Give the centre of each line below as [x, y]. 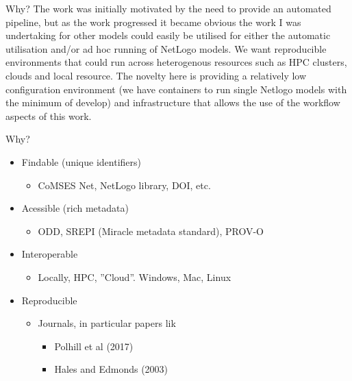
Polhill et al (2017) [94, 346]
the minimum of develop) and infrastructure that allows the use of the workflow [173, 102]
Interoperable [50, 254]
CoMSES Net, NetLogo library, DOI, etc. [124, 185]
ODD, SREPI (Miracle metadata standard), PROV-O [151, 231]
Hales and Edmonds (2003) [111, 369]
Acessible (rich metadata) [75, 208]
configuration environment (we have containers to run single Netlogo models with [176, 89]
